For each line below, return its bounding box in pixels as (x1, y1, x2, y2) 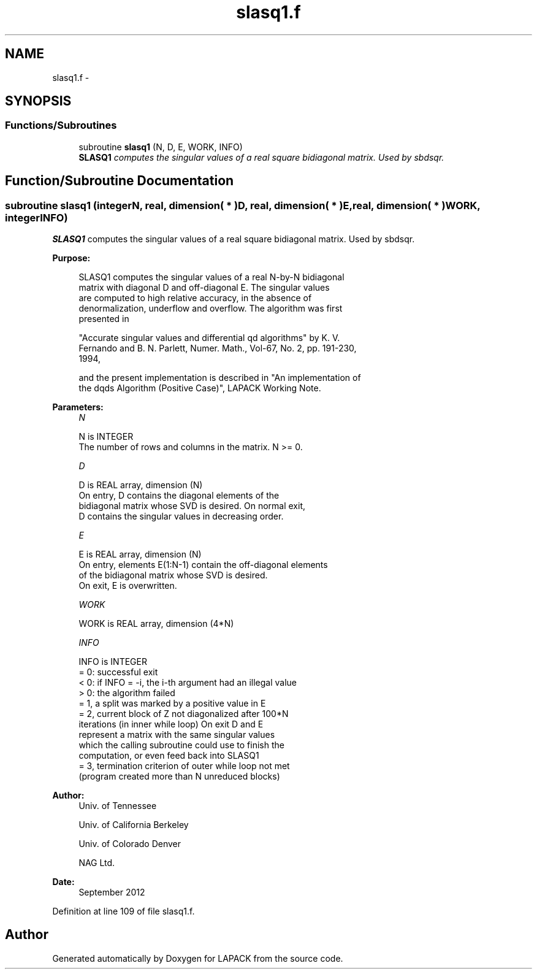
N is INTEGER (78, 431, 134, 442)
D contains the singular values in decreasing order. (78, 511, 284, 522)
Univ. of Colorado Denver (78, 838, 181, 849)
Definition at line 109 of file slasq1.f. (52, 906, 195, 917)
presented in (78, 313, 129, 324)
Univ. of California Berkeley (78, 819, 189, 830)
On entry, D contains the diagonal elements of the (78, 490, 280, 501)
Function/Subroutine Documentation (5, 173, 234, 189)
